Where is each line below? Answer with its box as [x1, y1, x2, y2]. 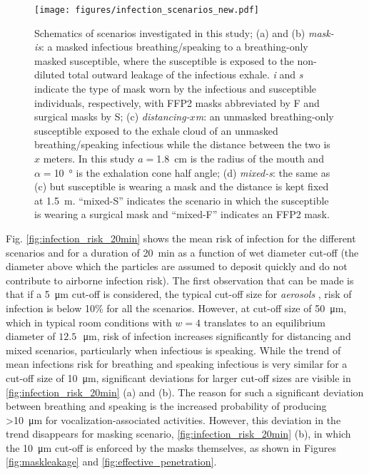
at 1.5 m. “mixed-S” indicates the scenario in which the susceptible [34, 192, 329, 207]
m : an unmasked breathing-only [195, 109, 334, 124]
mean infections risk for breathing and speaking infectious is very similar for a [6, 356, 348, 371]
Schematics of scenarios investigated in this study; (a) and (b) [34, 25, 305, 40]
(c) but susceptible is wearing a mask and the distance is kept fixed [34, 179, 329, 194]
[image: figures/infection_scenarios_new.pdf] [34, 5, 259, 15]
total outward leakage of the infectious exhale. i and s [68, 67, 303, 82]
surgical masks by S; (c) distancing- [34, 109, 190, 124]
